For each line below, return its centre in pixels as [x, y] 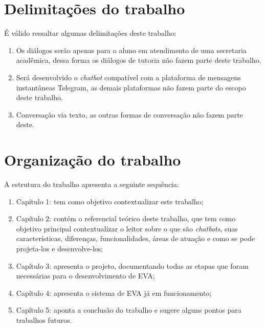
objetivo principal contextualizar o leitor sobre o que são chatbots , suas [127, 228]
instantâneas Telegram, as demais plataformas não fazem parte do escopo [131, 87]
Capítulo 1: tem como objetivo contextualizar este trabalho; [110, 201]
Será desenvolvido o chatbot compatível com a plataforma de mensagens [128, 77]
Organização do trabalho [93, 160]
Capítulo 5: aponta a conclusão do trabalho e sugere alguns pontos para [129, 310]
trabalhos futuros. [44, 320]
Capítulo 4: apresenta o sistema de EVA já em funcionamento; [114, 293]
